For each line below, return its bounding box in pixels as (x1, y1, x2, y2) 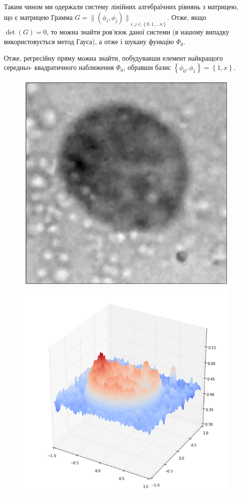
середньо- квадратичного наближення (4, 62, 114, 72)
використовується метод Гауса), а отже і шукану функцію (4, 36, 174, 47)
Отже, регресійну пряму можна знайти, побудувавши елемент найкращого (4, 52, 223, 63)
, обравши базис (123, 62, 171, 72)
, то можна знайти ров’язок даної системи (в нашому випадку (47, 27, 229, 37)
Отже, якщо (171, 12, 207, 22)
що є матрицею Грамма (4, 12, 73, 22)
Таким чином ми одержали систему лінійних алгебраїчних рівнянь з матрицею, (4, 1, 239, 11)
